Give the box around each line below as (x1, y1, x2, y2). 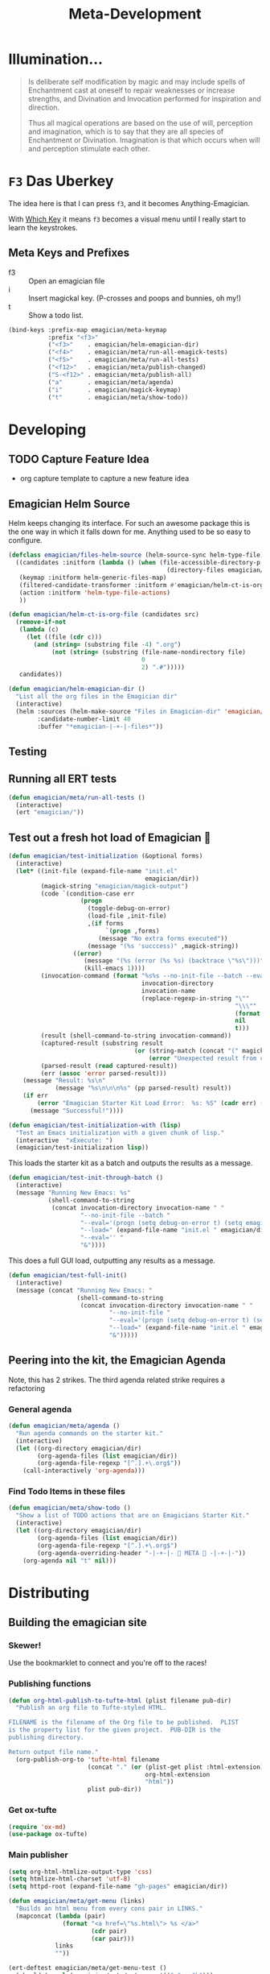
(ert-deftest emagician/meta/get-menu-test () (8, 1964, 167, 1972)
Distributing (8, 1583, 90, 1602)
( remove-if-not (15, 618, 67, 627)
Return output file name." (8, 1748, 99, 1756)
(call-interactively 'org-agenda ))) (22, 1467, 146, 1475)
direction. (27, 102, 60, 112)
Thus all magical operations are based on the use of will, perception (27, 118, 253, 127)
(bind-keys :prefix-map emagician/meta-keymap (8, 325, 167, 334)
